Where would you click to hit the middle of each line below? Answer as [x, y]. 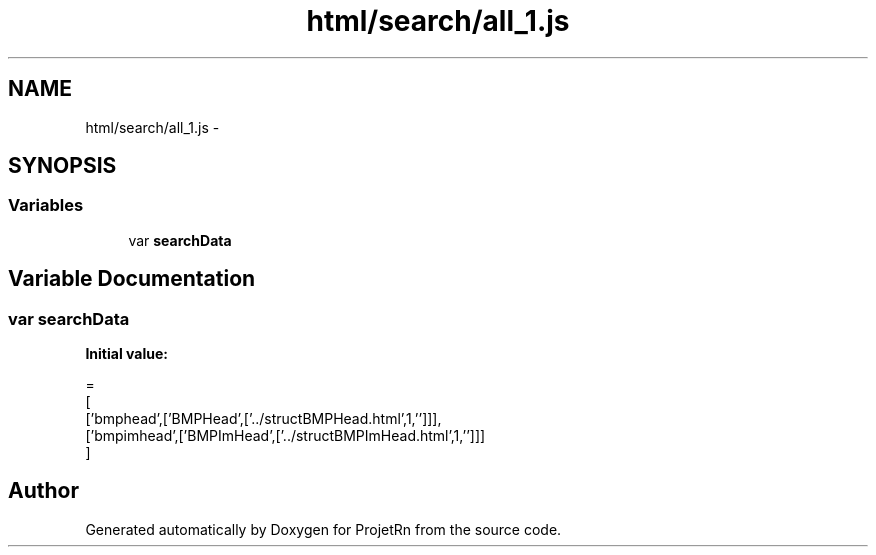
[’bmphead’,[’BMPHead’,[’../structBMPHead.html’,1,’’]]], [263, 419]
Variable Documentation [132, 279]
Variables [46, 205]
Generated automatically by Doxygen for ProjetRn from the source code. [323, 529]
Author [43, 491]
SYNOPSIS [62, 166]
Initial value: [126, 354]
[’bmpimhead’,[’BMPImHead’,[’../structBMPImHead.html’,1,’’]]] [285, 436]
